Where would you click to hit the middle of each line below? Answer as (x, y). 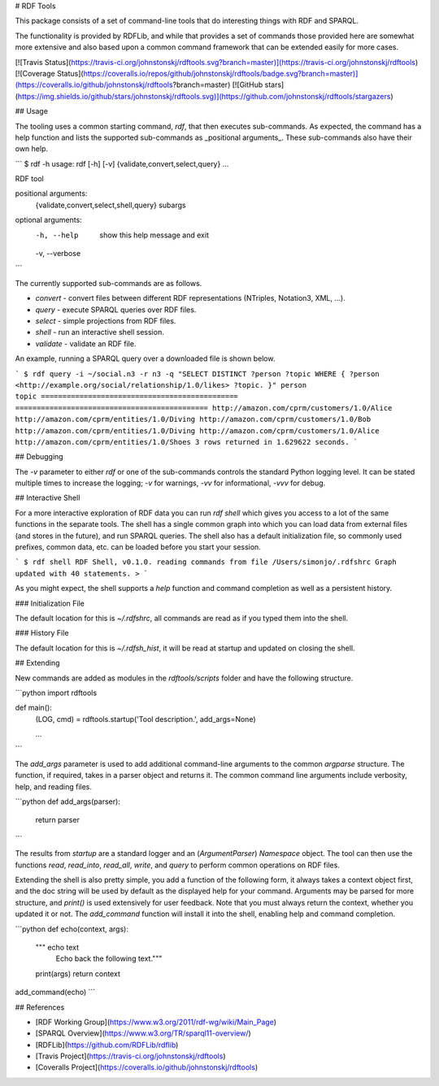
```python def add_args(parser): (68, 801)
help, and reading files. (54, 786)
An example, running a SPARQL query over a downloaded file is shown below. (145, 358)
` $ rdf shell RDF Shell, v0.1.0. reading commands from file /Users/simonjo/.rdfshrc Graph (206, 562)
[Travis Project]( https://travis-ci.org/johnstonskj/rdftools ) (130, 1056)
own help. (32, 149)
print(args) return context (78, 973)
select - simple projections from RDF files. (106, 320)
